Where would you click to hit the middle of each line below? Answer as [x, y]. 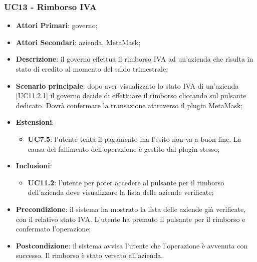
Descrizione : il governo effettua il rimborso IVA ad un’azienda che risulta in [135, 59]
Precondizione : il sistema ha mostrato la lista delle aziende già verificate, [131, 209]
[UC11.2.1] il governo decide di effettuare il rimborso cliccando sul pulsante [131, 95]
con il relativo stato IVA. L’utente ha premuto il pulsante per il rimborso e [131, 219]
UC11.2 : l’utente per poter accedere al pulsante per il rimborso [126, 182]
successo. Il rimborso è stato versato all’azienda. [89, 255]
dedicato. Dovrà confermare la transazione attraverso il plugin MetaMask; [129, 105]
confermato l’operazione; [53, 229]
